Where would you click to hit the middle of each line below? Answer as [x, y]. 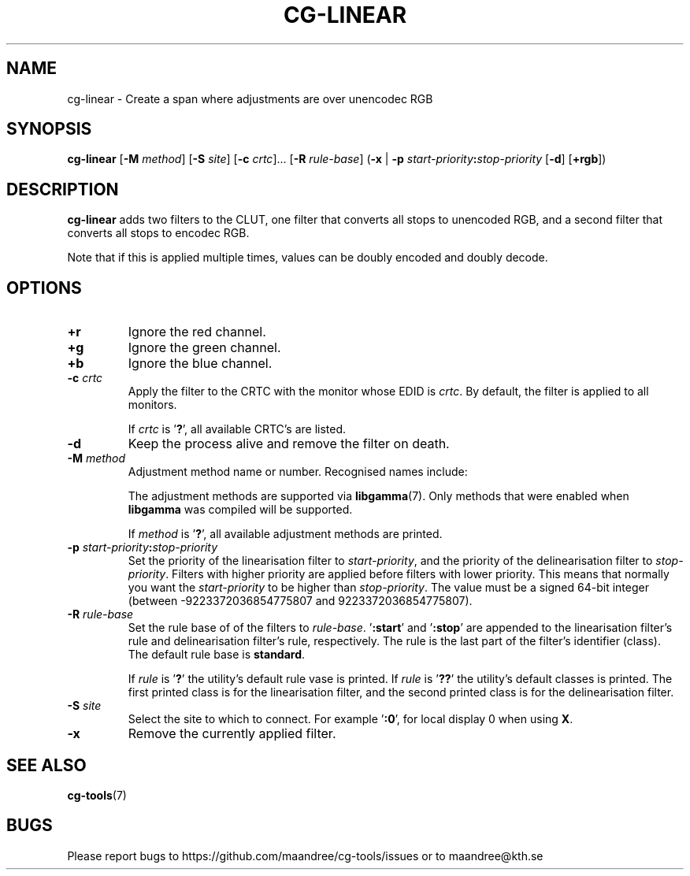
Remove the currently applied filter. [232, 734]
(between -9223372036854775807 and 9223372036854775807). [300, 601]
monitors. [152, 405]
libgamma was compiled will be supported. [240, 510]
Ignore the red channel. [197, 332]
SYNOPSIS [49, 129]
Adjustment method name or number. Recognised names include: [298, 472]
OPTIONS [44, 288]
